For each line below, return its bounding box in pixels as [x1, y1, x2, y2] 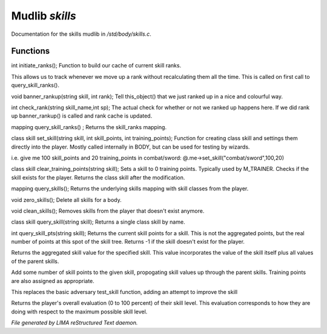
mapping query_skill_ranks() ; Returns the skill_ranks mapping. [11, 123, 167, 130]
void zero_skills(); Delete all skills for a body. [11, 196, 122, 203]
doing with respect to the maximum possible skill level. [11, 308, 148, 315]
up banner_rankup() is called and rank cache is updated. [11, 112, 153, 119]
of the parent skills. [11, 258, 59, 265]
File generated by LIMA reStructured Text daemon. [11, 319, 138, 327]
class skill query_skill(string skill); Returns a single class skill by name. [11, 218, 185, 225]
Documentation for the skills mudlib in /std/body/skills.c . [11, 30, 151, 38]
